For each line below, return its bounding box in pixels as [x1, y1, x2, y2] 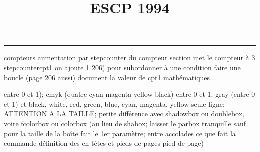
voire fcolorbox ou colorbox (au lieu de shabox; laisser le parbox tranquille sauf [4, 118, 246, 128]
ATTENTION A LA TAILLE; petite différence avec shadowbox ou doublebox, [4, 108, 244, 119]
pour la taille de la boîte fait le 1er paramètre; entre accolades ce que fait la [4, 128, 236, 138]
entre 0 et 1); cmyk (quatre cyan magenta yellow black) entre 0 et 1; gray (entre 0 [4, 89, 255, 99]
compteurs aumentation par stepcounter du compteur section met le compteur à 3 [4, 52, 255, 63]
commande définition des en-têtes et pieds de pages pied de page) [4, 138, 204, 148]
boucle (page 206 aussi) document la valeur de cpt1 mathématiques [4, 72, 210, 82]
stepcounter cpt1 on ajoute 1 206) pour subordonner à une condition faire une [4, 62, 241, 72]
